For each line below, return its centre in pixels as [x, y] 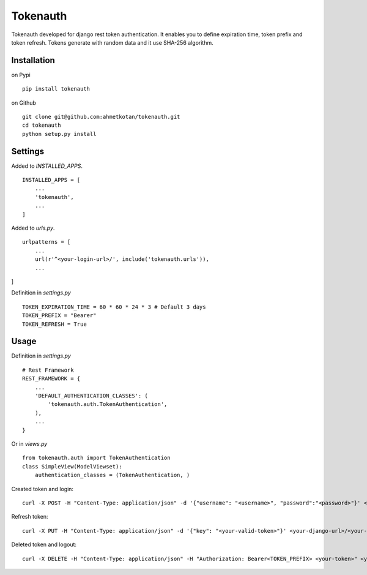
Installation [33, 60]
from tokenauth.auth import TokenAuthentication [96, 458]
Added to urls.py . [33, 228]
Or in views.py [29, 443]
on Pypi [21, 75]
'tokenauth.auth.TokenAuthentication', [108, 404]
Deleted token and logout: [44, 544]
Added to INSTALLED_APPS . [47, 166]
